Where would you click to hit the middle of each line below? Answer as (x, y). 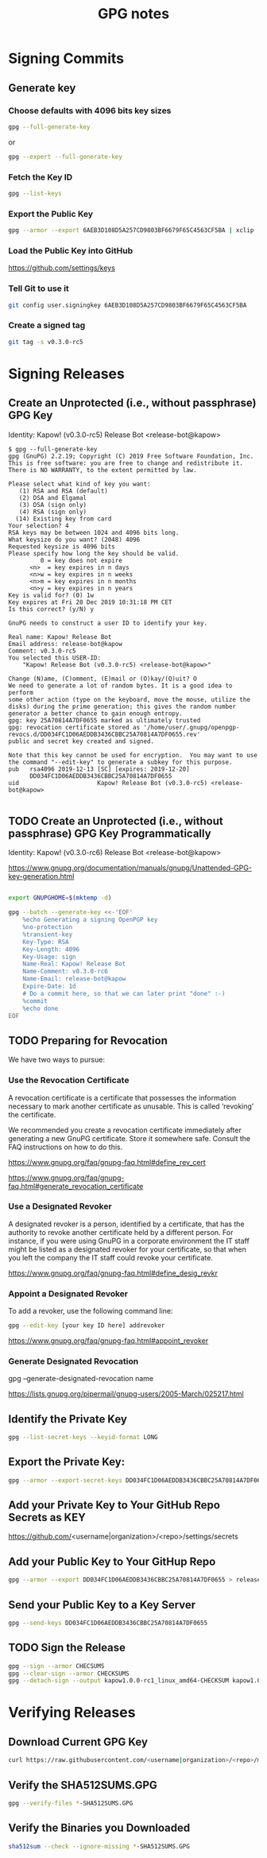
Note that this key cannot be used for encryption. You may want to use (133, 755)
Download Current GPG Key (78, 1742)
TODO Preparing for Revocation (88, 1041)
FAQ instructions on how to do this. (66, 1147)
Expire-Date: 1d (50, 986)
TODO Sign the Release (67, 1648)
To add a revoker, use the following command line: (91, 1311)
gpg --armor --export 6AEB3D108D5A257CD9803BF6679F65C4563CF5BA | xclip (131, 230)
